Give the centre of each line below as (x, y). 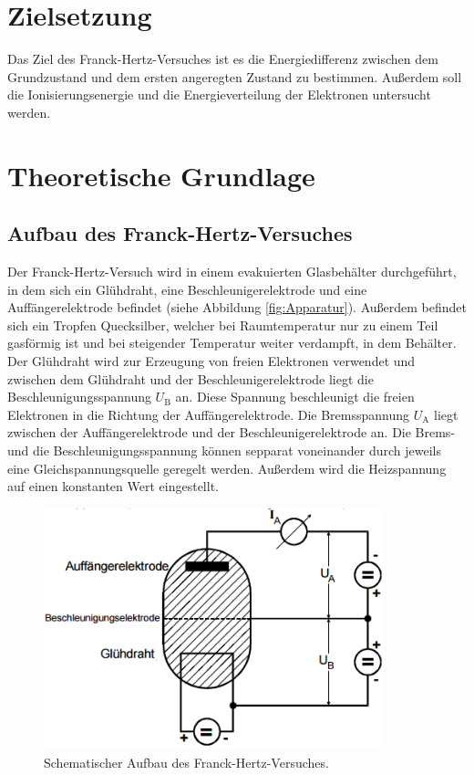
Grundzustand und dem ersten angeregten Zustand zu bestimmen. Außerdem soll (235, 76)
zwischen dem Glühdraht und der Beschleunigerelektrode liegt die (191, 378)
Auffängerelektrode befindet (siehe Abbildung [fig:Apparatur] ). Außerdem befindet (237, 307)
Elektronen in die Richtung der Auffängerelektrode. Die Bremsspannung (208, 414)
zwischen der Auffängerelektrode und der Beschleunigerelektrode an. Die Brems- (232, 432)
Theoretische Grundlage (161, 175)
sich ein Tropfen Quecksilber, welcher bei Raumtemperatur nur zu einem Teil (223, 325)
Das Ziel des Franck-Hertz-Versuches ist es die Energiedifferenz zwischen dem (223, 59)
